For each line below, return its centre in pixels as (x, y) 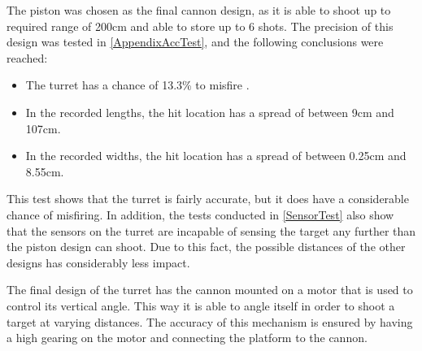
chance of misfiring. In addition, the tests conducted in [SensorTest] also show (200, 214)
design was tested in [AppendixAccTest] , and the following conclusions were (195, 42)
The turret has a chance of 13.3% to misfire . (137, 85)
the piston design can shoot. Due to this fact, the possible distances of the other (206, 247)
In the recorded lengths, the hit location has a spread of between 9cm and (210, 112)
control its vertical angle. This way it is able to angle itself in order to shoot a (201, 305)
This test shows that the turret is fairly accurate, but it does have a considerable (208, 199)
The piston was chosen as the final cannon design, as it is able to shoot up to (199, 10)
